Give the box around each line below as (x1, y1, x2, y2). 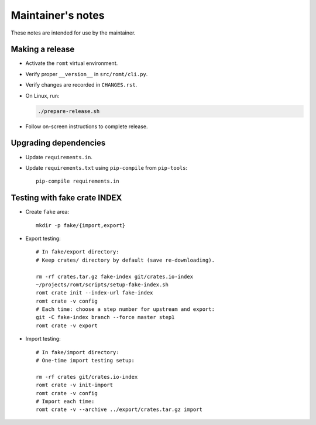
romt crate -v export (36, 322, 98, 329)
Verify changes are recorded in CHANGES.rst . (25, 81, 138, 88)
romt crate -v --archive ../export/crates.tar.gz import (36, 406, 203, 413)
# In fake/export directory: (36, 249, 119, 255)
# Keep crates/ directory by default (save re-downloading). (36, 256, 215, 263)
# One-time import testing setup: (36, 357, 135, 364)
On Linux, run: (25, 92, 60, 99)
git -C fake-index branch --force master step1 (36, 314, 175, 321)
